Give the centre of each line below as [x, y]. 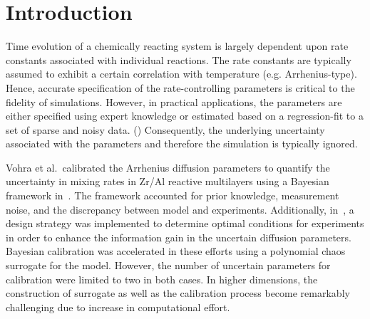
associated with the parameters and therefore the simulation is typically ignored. [182, 143]
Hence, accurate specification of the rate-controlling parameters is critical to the [180, 87]
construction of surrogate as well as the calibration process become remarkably [178, 293]
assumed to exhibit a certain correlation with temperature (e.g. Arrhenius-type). [181, 74]
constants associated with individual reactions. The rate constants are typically [179, 59]
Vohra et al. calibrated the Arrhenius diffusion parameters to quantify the [168, 167]
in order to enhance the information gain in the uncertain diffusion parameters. [179, 237]
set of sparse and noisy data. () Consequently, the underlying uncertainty [165, 129]
